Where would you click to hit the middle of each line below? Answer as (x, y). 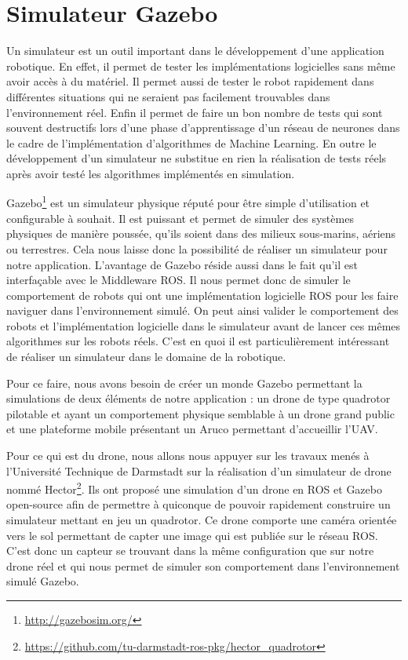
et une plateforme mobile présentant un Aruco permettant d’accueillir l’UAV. (192, 429)
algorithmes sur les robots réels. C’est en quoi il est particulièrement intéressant (198, 341)
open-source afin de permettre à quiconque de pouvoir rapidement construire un (199, 504)
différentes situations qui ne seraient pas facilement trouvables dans (168, 96)
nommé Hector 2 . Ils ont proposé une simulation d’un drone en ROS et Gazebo (194, 488)
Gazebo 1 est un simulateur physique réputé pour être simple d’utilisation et (188, 202)
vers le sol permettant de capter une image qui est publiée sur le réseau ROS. (192, 535)
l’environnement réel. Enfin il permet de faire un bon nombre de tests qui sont (195, 112)
